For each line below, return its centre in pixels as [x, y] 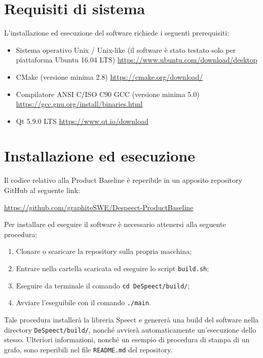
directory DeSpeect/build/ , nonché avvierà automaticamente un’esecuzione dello [130, 329]
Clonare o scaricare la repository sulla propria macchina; [104, 251]
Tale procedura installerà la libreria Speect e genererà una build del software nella [131, 319]
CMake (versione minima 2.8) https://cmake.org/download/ [109, 76]
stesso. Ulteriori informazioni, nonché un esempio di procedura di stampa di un [127, 339]
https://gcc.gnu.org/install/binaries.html [79, 104]
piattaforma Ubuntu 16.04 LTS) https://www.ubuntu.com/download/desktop [137, 60]
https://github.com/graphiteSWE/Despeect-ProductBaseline [99, 207]
